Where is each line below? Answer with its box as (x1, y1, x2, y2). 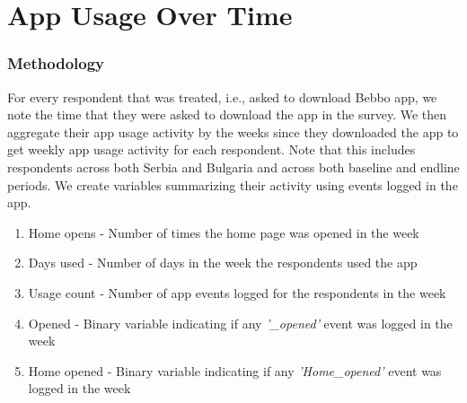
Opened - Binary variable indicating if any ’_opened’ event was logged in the (28, 313, 453, 332)
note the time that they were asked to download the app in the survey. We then (7, 105, 447, 124)
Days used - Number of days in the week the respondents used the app (28, 253, 418, 272)
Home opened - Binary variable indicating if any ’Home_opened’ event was (28, 361, 442, 380)
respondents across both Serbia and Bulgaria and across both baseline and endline (7, 157, 460, 176)
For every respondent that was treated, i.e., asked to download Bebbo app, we (7, 87, 437, 106)
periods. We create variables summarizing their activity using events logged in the (7, 175, 458, 194)
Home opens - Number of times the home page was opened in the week (28, 223, 419, 241)
